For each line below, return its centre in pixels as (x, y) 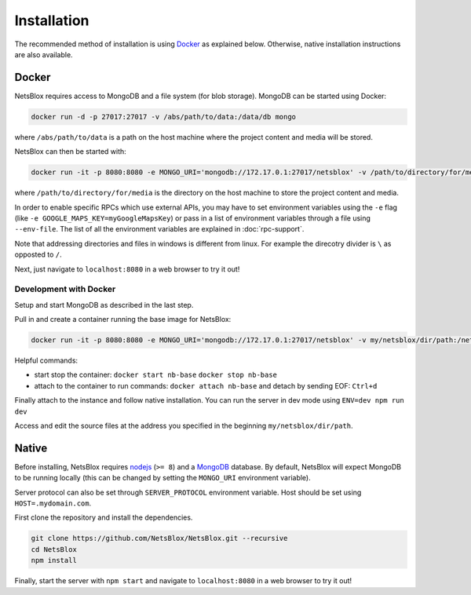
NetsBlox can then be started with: (71, 151)
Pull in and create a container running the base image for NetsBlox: (123, 319)
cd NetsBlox (54, 549)
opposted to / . (38, 254)
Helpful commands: (46, 360)
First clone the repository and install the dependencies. (104, 517)
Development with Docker (65, 289)
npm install (54, 560)
